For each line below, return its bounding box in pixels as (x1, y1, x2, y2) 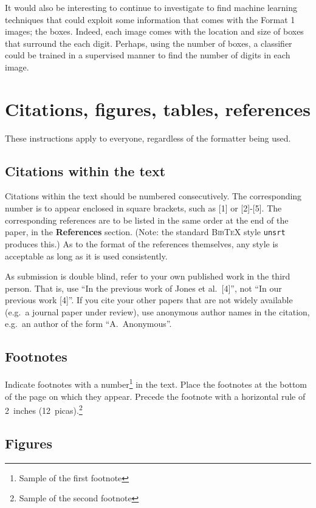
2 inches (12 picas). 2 (5, 402, 83, 416)
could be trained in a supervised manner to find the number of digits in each (5, 49, 290, 61)
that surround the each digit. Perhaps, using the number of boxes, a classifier (5, 36, 292, 49)
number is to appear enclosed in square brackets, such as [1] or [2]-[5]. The (5, 202, 282, 215)
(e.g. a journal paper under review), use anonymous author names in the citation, (5, 305, 310, 318)
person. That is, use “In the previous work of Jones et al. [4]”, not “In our (5, 281, 282, 294)
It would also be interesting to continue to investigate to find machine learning (5, 1, 297, 13)
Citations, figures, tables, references (5, 96, 311, 121)
